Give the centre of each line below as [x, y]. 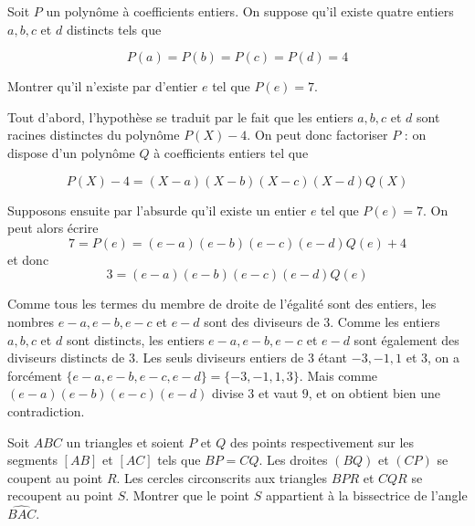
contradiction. [46, 410]
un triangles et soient [125, 442]
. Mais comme [338, 375]
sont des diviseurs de [262, 321]
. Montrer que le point [188, 495]
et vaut [278, 393]
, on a [443, 358]
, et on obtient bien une [375, 393]
